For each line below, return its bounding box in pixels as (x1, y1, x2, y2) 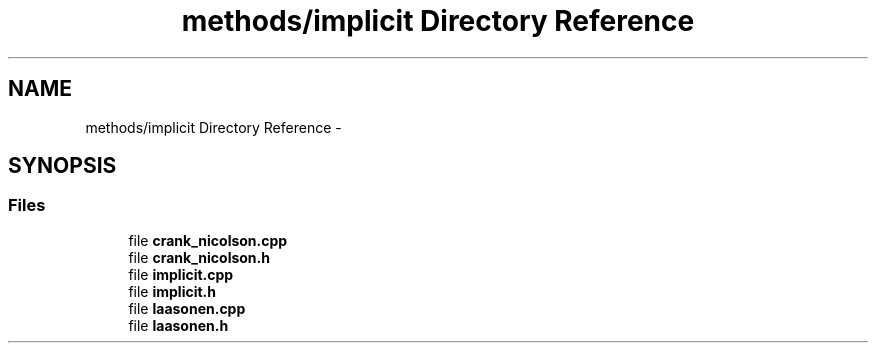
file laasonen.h (128, 316, 229, 334)
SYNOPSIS (8, 153, 117, 179)
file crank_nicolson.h (128, 248, 270, 266)
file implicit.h (128, 282, 216, 300)
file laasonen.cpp (128, 299, 246, 317)
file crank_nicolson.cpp (128, 231, 288, 249)
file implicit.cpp (128, 265, 234, 283)
